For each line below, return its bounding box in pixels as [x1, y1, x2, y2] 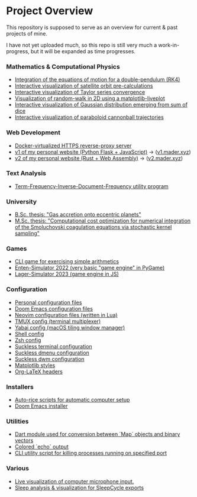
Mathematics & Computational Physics [6, 62, 120, 70]
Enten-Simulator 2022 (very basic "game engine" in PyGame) [14, 264, 165, 272]
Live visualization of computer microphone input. [14, 477, 134, 485]
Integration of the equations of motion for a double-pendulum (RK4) [14, 76, 180, 83]
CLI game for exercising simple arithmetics [14, 258, 120, 265]
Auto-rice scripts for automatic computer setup [14, 396, 130, 404]
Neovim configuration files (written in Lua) [14, 311, 118, 318]
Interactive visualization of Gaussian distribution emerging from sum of [14, 101, 188, 108]
